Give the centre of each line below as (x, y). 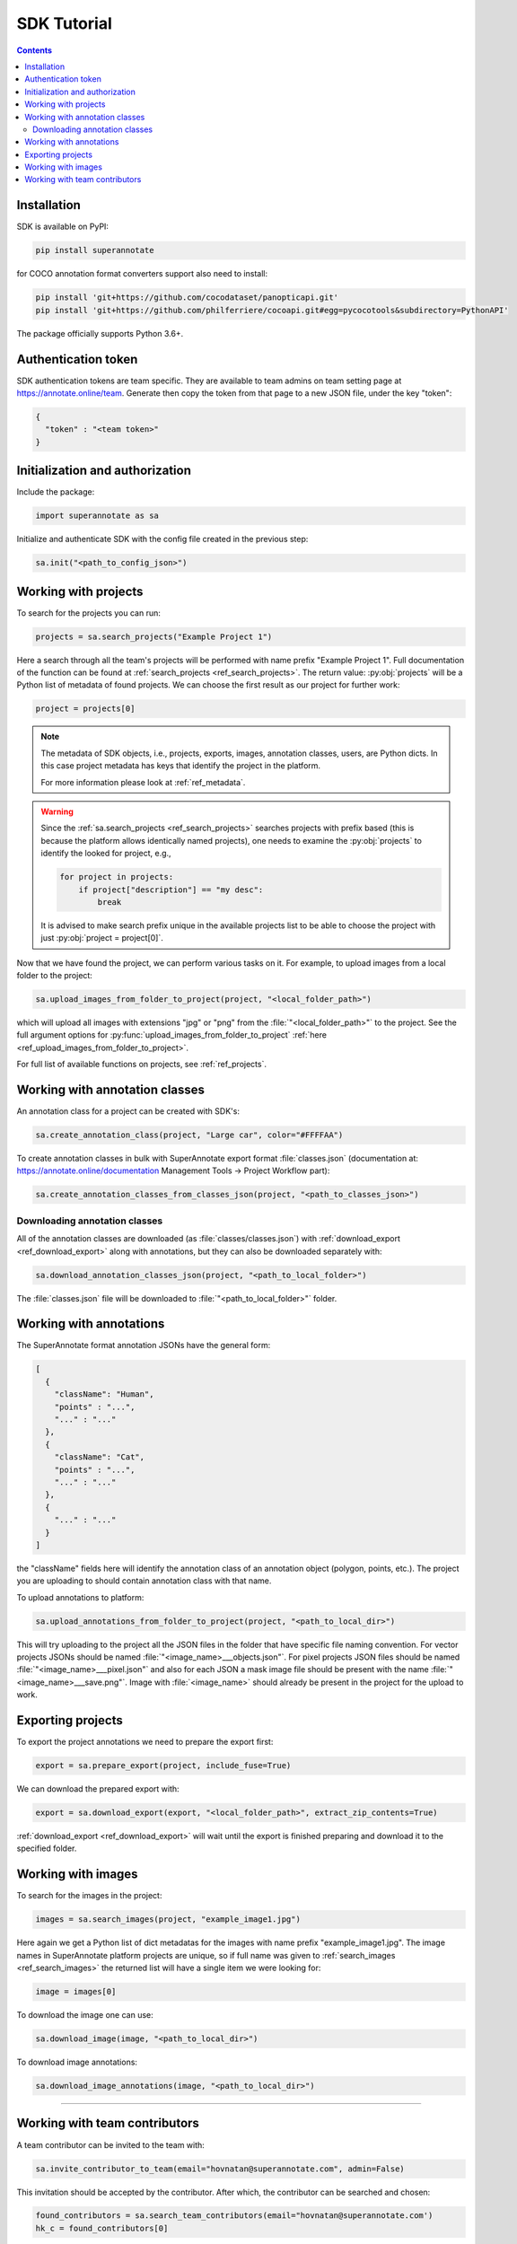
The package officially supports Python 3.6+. (100, 333)
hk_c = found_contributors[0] (102, 2228)
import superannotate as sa (97, 516)
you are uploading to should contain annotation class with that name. (144, 1581)
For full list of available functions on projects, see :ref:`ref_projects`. (141, 1065)
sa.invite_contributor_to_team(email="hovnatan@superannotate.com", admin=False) (220, 2169)
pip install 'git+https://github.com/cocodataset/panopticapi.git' (187, 298)
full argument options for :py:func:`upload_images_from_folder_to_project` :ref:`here (172, 1035)
